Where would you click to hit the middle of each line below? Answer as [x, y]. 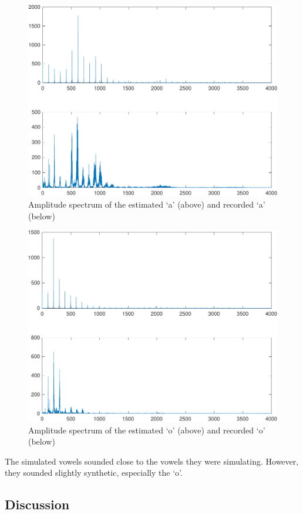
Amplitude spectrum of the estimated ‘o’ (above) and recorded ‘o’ [147, 430]
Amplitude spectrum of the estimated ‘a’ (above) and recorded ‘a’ [147, 204]
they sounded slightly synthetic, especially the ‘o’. [94, 473]
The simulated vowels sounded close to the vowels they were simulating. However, [152, 461]
